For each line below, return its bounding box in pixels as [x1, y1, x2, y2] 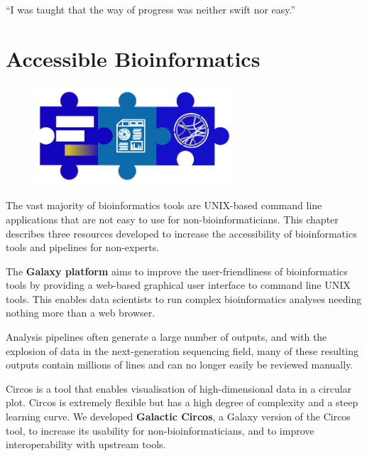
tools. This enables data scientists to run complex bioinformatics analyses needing [6, 291, 362, 306]
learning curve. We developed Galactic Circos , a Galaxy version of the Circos [6, 409, 351, 424]
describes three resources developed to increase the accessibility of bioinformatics [6, 226, 357, 240]
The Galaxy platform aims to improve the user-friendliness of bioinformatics [6, 263, 348, 278]
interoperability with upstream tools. [6, 437, 166, 452]
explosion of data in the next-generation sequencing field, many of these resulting [6, 343, 359, 358]
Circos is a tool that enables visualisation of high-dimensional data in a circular [6, 381, 352, 396]
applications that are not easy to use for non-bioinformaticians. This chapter [6, 211, 339, 226]
